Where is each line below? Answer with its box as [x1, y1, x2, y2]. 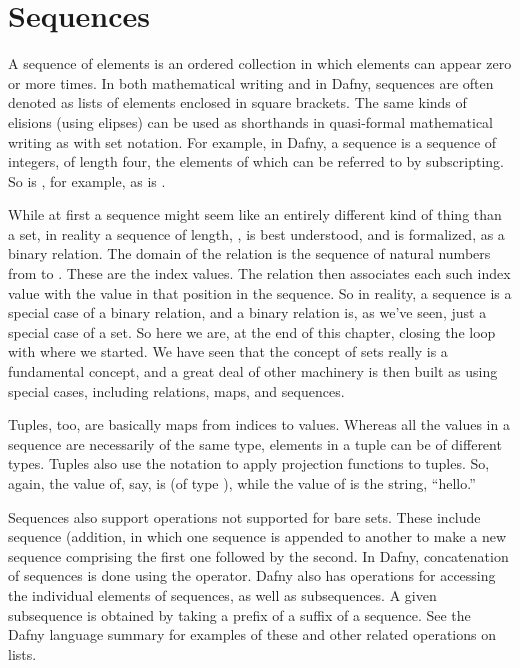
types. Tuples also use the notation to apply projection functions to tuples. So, [8, 453, 490, 474]
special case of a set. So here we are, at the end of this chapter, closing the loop [8, 321, 496, 342]
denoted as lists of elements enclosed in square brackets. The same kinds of [8, 92, 467, 113]
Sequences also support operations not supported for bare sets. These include [8, 506, 481, 527]
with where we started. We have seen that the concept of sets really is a [8, 341, 448, 362]
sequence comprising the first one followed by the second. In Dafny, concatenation [8, 545, 509, 566]
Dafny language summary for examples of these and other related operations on [8, 624, 496, 645]
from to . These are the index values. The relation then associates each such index [8, 263, 511, 284]
